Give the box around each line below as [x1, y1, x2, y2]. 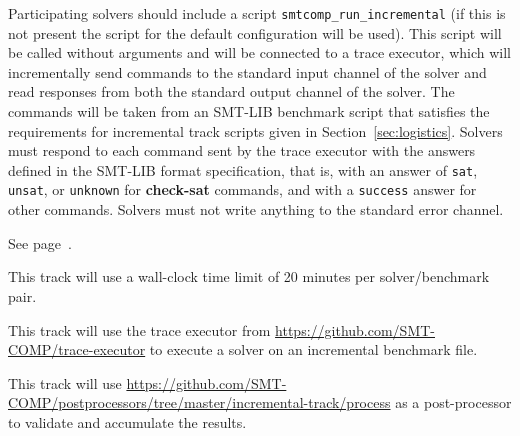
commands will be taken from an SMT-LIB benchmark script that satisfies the [8, 101, 490, 122]
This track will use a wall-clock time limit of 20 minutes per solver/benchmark [8, 266, 490, 287]
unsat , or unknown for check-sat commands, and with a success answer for [8, 179, 477, 200]
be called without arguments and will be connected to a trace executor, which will [8, 42, 512, 63]
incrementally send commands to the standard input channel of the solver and [8, 61, 487, 82]
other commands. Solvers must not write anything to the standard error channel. [8, 199, 504, 220]
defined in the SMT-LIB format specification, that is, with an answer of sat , [8, 159, 478, 180]
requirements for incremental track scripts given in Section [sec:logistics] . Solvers [8, 120, 503, 141]
